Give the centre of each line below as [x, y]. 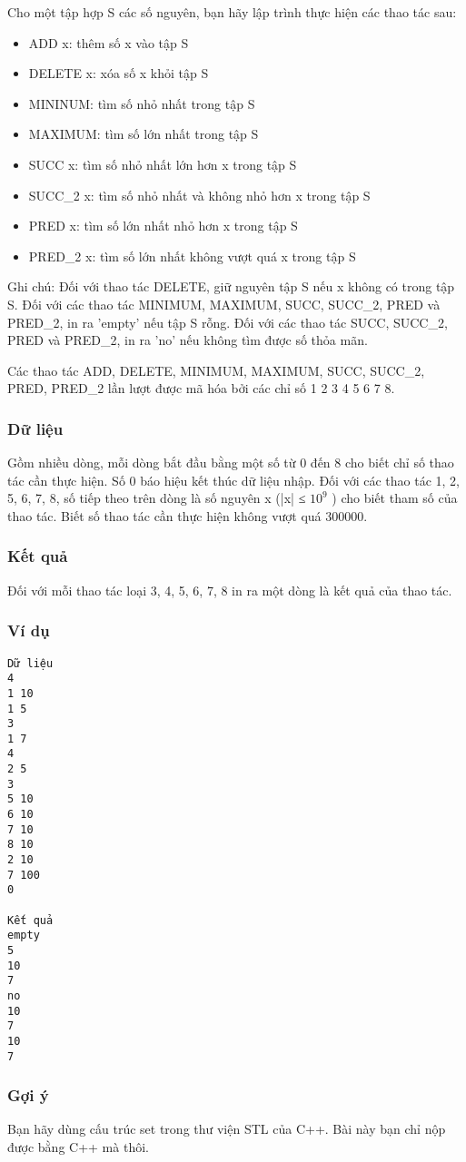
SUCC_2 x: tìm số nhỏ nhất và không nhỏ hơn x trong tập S [199, 195]
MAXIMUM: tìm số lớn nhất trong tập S [144, 134]
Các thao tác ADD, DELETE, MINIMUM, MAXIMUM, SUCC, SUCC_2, [216, 370]
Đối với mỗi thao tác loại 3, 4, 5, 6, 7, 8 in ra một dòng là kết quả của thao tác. [230, 590]
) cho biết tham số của [395, 498]
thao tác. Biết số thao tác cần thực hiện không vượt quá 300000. [188, 515]
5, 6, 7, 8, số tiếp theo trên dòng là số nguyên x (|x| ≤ [157, 498]
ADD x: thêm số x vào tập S [109, 42]
